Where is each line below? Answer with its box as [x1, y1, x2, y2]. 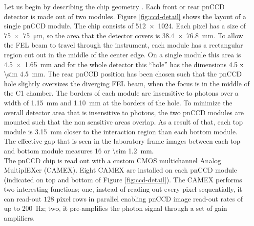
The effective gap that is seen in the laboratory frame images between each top [4, 136, 241, 146]
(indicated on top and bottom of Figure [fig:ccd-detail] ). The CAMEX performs [4, 174, 242, 184]
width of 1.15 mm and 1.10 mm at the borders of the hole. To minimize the [4, 97, 233, 107]
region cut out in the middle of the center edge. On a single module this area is [4, 49, 241, 59]
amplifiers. [4, 213, 35, 223]
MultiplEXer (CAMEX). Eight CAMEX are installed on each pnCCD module [4, 165, 237, 175]
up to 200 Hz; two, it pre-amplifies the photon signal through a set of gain [4, 203, 227, 213]
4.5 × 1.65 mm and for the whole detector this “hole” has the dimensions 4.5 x [4, 59, 244, 69]
